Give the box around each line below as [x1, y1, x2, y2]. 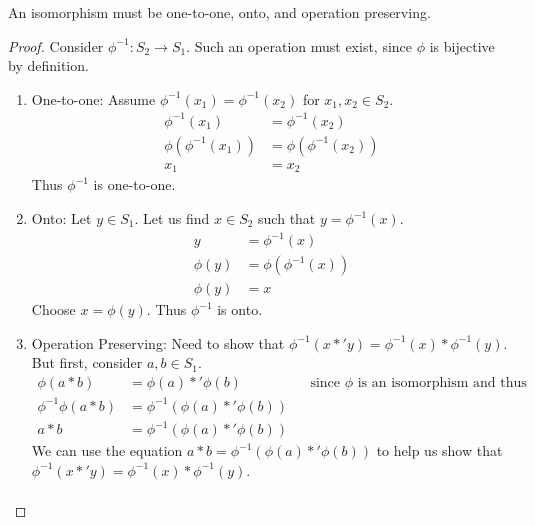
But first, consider [31, 352, 143, 373]
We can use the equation [31, 440, 183, 461]
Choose [31, 299, 76, 320]
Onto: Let [31, 208, 92, 229]
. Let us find [134, 208, 210, 229]
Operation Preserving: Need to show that [31, 332, 285, 353]
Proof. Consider [8, 35, 104, 56]
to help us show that [376, 440, 503, 461]
